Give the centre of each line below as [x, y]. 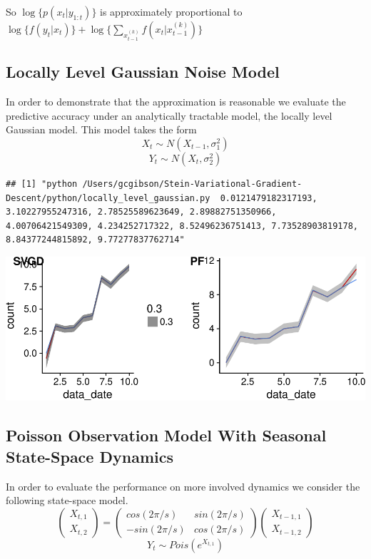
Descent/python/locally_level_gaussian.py [108, 198]
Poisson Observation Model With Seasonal [166, 435]
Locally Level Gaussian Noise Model [143, 72]
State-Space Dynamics [90, 456]
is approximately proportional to [171, 11]
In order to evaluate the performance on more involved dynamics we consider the [183, 486]
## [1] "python [42, 184]
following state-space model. [67, 500]
